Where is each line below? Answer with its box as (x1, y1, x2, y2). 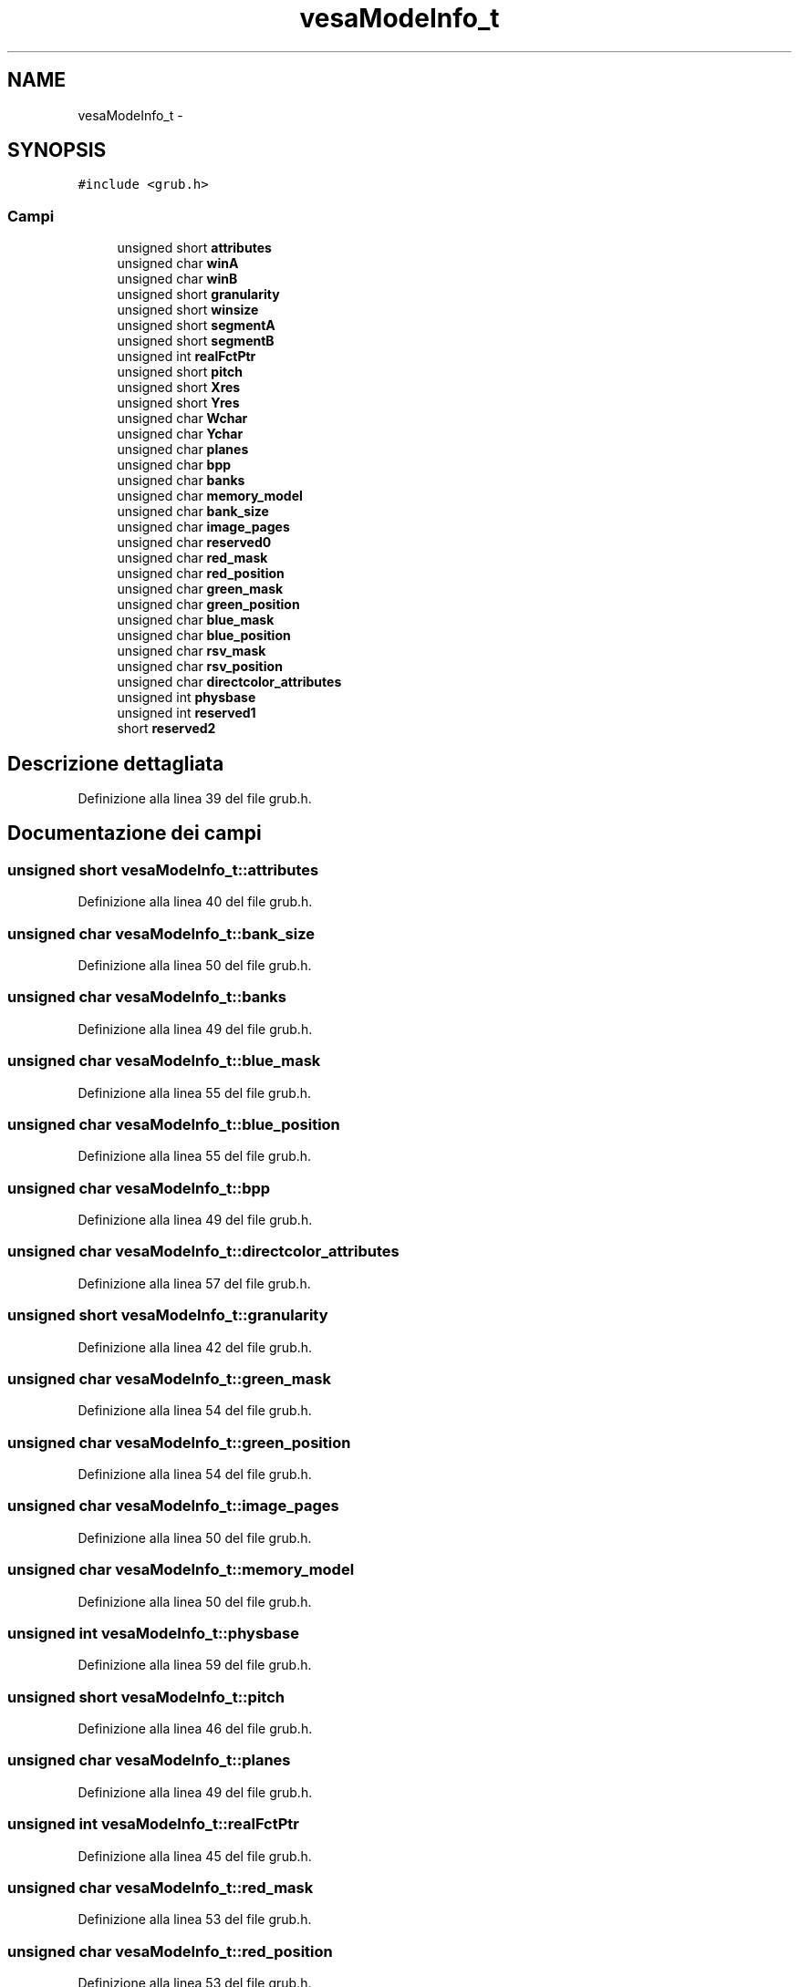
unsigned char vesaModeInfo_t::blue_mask (7, 1051, 321, 1071)
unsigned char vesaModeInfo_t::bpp (7, 1178, 271, 1197)
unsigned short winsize (117, 302, 259, 318)
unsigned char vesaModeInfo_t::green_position (7, 1433, 351, 1452)
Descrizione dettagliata (7, 751, 224, 775)
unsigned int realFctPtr (117, 348, 256, 365)
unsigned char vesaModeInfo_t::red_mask (7, 1878, 314, 1897)
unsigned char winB (117, 271, 238, 287)
